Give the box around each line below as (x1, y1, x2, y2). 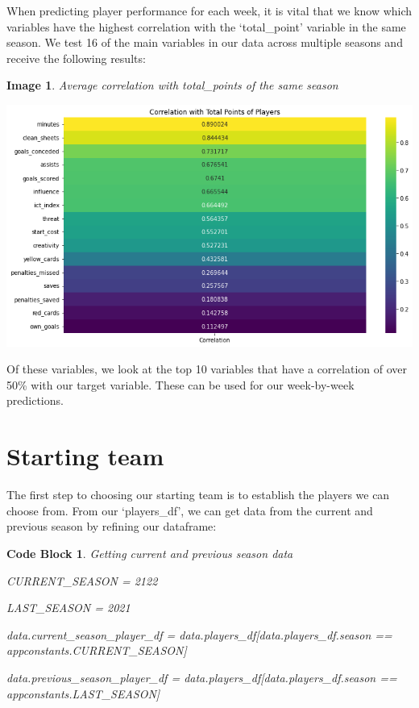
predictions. (6, 392, 64, 409)
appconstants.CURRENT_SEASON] (6, 642, 187, 659)
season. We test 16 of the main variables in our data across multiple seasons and (6, 34, 403, 51)
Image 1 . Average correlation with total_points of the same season (6, 77, 338, 94)
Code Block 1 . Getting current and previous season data (6, 544, 293, 561)
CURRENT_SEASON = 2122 (6, 572, 158, 589)
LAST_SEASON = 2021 (6, 599, 131, 616)
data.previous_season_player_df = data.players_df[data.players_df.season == (6, 668, 397, 685)
